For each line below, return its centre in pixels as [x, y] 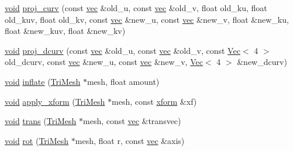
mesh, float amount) [123, 81]
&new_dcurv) [262, 62]
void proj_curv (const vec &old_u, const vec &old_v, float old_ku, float [136, 8]
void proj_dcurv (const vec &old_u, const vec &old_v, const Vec [123, 50]
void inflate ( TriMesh [43, 81]
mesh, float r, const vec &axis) [130, 140]
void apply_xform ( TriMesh [55, 101]
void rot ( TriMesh [37, 140]
